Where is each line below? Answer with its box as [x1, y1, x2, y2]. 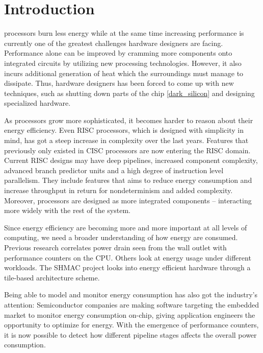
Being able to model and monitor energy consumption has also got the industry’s [4, 289, 257, 300]
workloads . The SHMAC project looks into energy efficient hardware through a [4, 262, 251, 273]
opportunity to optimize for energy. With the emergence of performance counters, [4, 319, 259, 330]
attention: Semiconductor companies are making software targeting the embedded [4, 299, 259, 310]
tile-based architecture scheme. [4, 272, 100, 283]
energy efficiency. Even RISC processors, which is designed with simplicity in [4, 125, 244, 135]
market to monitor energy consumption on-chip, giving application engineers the [4, 309, 255, 320]
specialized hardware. [4, 98, 71, 108]
